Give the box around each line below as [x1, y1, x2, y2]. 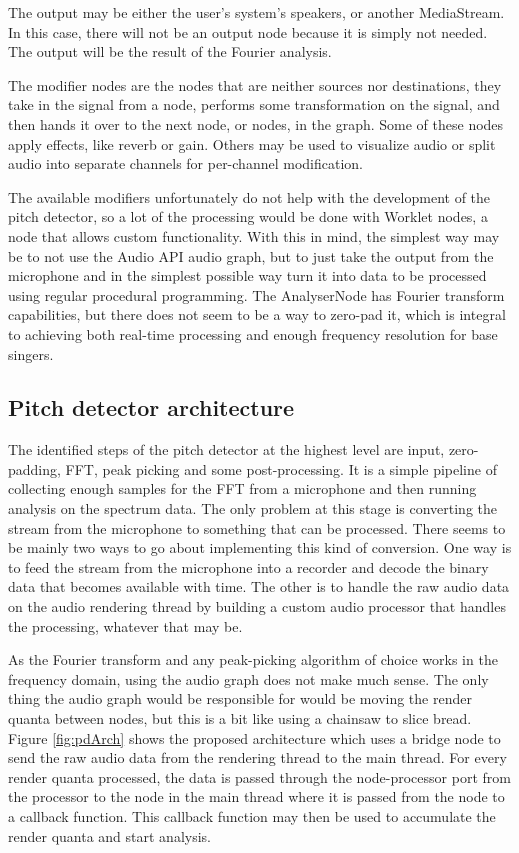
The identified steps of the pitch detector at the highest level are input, [8, 439, 445, 460]
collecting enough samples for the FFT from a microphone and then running [8, 478, 477, 499]
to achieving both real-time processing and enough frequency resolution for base [8, 323, 498, 344]
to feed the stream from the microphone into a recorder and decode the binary [8, 556, 489, 577]
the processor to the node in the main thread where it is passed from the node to [8, 786, 505, 807]
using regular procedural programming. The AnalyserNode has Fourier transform [8, 284, 505, 305]
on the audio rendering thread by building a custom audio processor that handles [8, 596, 506, 617]
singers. [8, 343, 54, 364]
